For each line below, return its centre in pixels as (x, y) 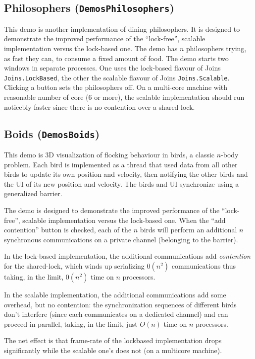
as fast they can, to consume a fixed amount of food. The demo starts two (116, 58)
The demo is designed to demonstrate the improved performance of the (112, 210)
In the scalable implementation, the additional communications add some (115, 294)
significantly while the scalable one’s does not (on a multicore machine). (113, 350)
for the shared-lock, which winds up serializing (74, 265)
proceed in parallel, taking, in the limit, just (71, 323)
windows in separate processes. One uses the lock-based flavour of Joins (112, 68)
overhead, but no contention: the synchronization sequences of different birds (120, 304)
